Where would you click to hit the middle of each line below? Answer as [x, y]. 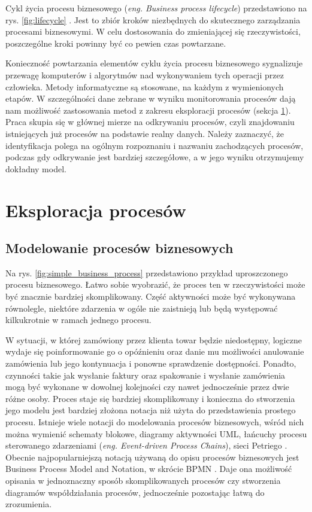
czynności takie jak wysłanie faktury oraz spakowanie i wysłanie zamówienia [146, 375]
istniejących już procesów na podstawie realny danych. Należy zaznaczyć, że [145, 133]
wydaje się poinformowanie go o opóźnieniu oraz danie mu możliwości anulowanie [155, 351]
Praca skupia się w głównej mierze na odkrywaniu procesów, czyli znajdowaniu [150, 122]
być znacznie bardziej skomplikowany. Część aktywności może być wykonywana [151, 296]
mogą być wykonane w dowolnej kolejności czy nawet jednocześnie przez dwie [147, 387]
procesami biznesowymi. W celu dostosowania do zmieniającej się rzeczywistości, [153, 31]
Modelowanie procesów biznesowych [119, 248]
